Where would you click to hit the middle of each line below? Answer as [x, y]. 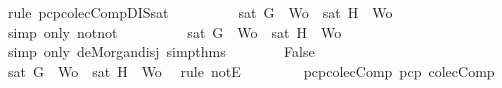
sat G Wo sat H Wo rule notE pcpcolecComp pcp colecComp [251, 70]
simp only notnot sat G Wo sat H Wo [174, 31]
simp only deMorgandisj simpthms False [161, 51]
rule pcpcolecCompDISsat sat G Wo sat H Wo [200, 12]
